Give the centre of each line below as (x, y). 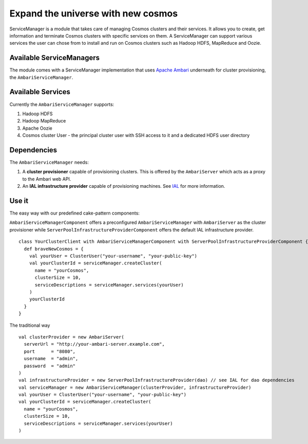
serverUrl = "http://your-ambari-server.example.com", (94, 344)
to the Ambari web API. (47, 179)
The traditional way (30, 325)
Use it (19, 201)
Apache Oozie (37, 128)
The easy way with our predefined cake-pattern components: (74, 213)
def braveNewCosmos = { (54, 249)
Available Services (40, 92)
